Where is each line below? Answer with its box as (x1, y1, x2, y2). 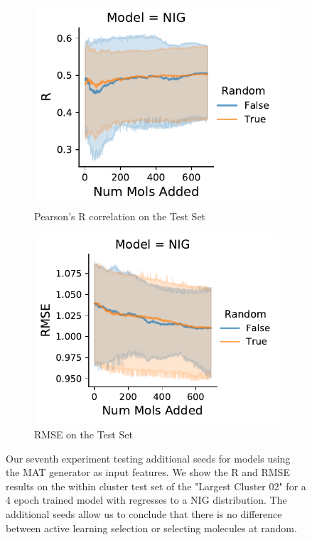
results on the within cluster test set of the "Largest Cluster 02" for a (6, 478, 306, 493)
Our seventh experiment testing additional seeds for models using (6, 450, 291, 465)
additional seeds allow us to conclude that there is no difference (6, 506, 282, 521)
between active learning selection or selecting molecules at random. (6, 520, 297, 535)
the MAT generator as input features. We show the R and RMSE (6, 465, 290, 480)
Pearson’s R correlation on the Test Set (34, 208, 206, 223)
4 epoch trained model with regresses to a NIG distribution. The (6, 492, 287, 507)
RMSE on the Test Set (34, 427, 133, 441)
